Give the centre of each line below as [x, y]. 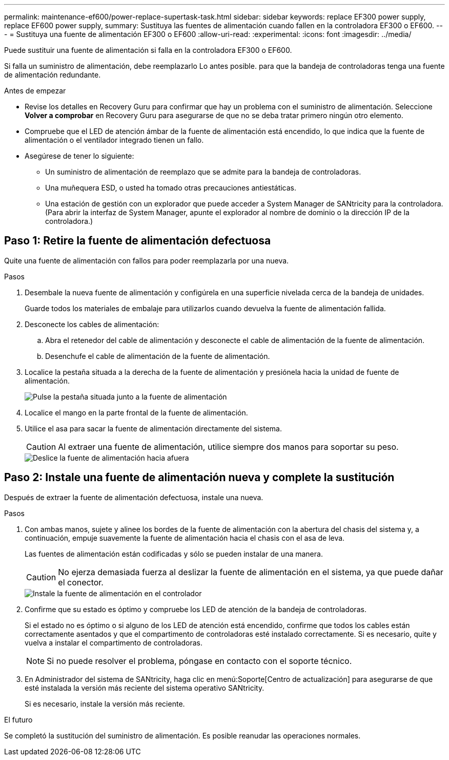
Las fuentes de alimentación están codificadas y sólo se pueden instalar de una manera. [174, 554]
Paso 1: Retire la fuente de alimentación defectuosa [138, 241]
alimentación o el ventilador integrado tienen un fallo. [114, 140]
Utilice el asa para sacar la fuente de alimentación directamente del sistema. [153, 428]
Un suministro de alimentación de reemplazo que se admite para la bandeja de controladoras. [203, 172]
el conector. [81, 582]
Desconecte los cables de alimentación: [92, 324]
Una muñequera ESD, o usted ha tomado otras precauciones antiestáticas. [171, 188]
